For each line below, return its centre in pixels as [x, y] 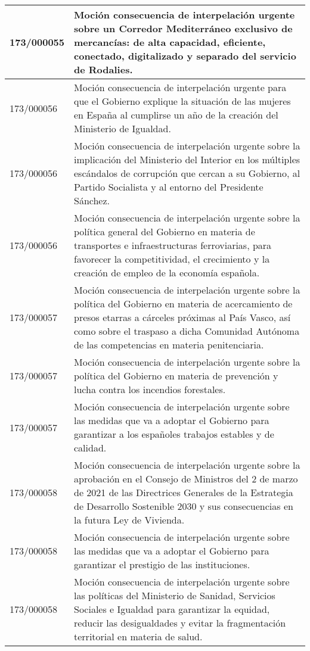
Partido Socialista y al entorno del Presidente [169, 187]
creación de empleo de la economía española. [167, 272]
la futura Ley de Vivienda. [129, 520]
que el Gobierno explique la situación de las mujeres [182, 101]
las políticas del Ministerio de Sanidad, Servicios [175, 595]
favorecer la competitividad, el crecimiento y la [172, 259]
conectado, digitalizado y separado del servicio [185, 56]
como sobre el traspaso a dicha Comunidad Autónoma [187, 331]
